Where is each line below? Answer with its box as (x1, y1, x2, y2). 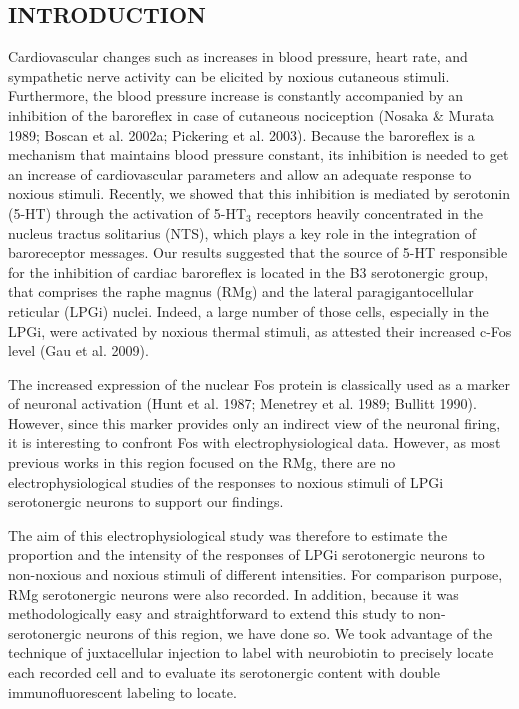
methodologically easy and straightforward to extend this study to (8, 603, 414, 624)
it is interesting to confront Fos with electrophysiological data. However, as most (8, 432, 501, 453)
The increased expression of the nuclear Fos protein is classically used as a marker (8, 373, 510, 394)
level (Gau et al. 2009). (8, 340, 149, 361)
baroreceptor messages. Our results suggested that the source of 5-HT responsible (8, 242, 508, 263)
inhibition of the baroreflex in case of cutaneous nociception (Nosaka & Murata (8, 104, 495, 125)
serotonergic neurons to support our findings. (8, 491, 284, 512)
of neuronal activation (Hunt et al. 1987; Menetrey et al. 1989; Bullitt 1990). (8, 393, 477, 414)
